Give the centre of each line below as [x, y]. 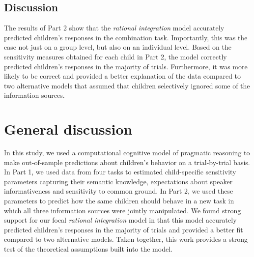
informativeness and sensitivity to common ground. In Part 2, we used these [119, 191]
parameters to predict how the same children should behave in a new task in [119, 201]
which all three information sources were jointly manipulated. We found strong [123, 210]
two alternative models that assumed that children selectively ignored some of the [127, 85]
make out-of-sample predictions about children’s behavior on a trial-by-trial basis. [127, 162]
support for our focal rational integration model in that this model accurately [120, 220]
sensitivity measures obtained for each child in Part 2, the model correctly [115, 56]
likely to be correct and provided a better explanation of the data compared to [123, 76]
